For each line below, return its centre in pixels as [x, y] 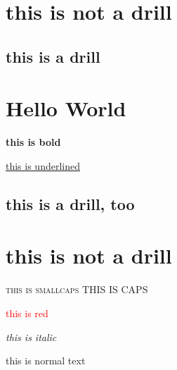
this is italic [31, 337]
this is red [27, 313]
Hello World [66, 108]
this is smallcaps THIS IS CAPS [77, 289]
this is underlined [43, 165]
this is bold [33, 142]
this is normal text [46, 360]
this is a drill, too [70, 203]
